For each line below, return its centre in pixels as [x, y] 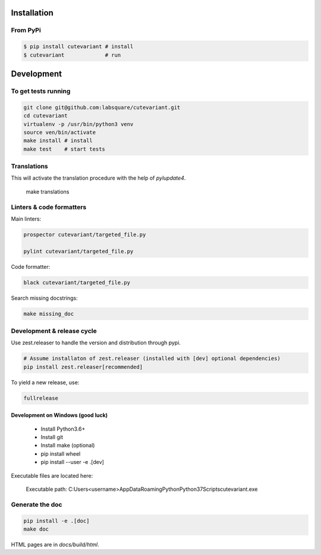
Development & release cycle [54, 331]
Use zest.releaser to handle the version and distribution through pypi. [96, 343]
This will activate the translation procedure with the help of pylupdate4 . [98, 178]
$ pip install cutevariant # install [78, 47]
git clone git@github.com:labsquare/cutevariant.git [102, 107]
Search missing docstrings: [45, 298]
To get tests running [41, 91]
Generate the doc [37, 504]
